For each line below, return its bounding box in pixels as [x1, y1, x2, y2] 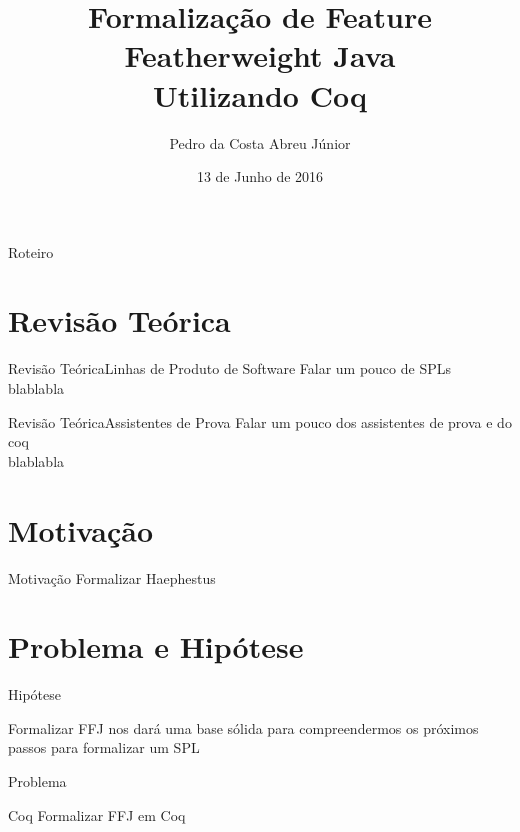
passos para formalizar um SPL [8, 737, 200, 758]
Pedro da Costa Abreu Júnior [169, 132, 351, 153]
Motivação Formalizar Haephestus [8, 567, 216, 588]
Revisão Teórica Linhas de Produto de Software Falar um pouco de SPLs [8, 358, 451, 379]
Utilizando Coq [153, 74, 367, 115]
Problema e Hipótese [8, 626, 304, 667]
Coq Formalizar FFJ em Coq [8, 804, 186, 825]
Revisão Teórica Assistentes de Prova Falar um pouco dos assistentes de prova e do [8, 411, 512, 432]
